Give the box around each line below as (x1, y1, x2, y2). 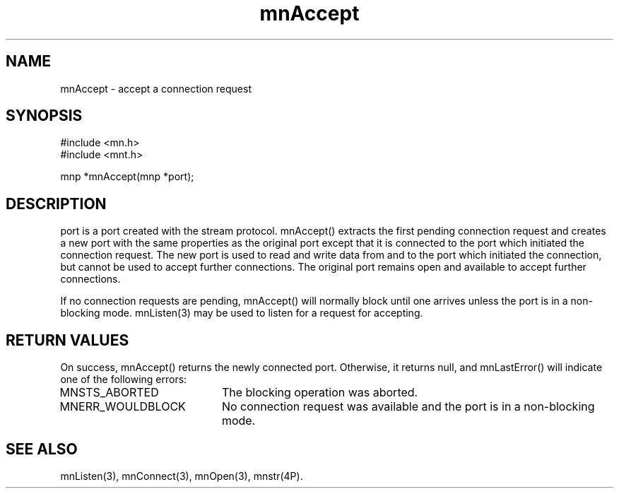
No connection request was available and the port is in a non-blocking (221, 399, 595, 414)
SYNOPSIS (6, 107, 83, 125)
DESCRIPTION (6, 194, 107, 213)
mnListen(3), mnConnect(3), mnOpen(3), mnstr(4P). (60, 469, 303, 482)
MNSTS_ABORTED (59, 385, 159, 400)
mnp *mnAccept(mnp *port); (60, 170, 194, 183)
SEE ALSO (6, 440, 78, 458)
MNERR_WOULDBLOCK (59, 399, 186, 414)
